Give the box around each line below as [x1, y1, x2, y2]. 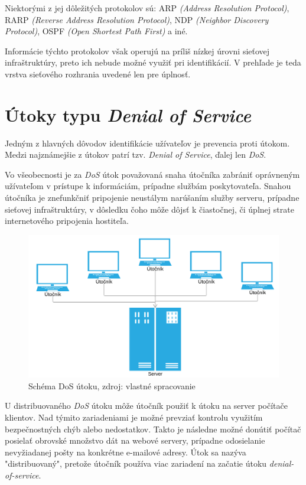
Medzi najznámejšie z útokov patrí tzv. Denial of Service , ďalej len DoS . [5, 148, 266, 161]
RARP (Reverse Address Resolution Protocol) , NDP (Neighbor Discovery [5, 13, 269, 25]
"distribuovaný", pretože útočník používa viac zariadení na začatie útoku [5, 457, 267, 470]
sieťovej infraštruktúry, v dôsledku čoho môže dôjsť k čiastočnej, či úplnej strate [5, 203, 294, 215]
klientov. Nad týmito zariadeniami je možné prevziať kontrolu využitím [5, 411, 263, 424]
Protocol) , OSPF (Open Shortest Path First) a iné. [5, 25, 188, 37]
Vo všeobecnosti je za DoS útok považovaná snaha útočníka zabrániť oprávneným [5, 168, 300, 180]
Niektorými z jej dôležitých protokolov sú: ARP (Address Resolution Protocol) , [5, 2, 289, 14]
